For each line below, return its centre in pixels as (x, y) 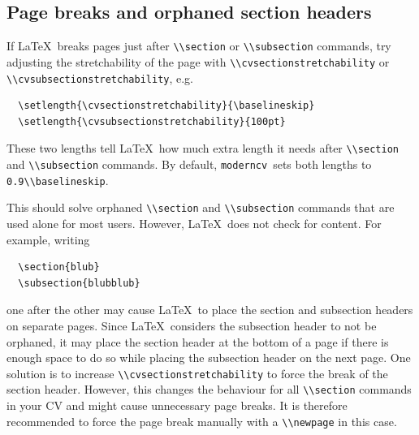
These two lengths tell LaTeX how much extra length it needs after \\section (203, 148)
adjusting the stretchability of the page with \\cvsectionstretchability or (198, 61)
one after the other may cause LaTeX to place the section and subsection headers (210, 310)
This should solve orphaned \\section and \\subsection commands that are (201, 207)
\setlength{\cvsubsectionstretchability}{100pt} (152, 121)
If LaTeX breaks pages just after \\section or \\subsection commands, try (199, 46)
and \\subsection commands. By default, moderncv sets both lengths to (189, 164)
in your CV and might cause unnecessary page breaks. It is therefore (177, 405)
